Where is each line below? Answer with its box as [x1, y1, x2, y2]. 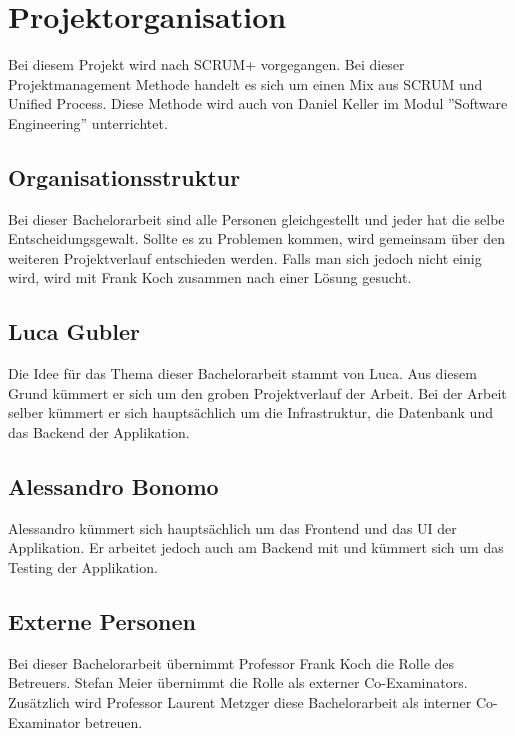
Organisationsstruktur [8, 161, 241, 192]
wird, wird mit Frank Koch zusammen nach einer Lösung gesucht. [8, 267, 412, 288]
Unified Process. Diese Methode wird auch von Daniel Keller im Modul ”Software [8, 93, 508, 114]
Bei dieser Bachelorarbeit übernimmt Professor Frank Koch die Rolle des [8, 652, 455, 673]
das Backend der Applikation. [8, 422, 190, 443]
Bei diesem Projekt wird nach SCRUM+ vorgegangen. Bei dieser [8, 54, 405, 75]
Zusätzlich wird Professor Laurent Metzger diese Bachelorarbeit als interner [8, 692, 472, 713]
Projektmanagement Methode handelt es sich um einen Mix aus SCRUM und [8, 73, 483, 94]
